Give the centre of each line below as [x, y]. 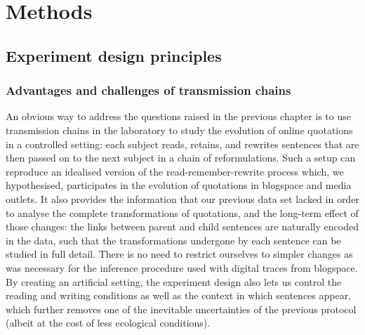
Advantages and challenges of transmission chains [148, 90]
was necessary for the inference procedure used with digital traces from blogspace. [182, 267]
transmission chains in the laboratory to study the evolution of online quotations [179, 130]
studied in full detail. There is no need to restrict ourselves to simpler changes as [179, 254]
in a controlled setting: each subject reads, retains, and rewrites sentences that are [182, 144]
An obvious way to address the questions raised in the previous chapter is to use [178, 116]
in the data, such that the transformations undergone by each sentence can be [173, 240]
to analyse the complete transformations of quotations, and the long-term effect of [182, 212]
